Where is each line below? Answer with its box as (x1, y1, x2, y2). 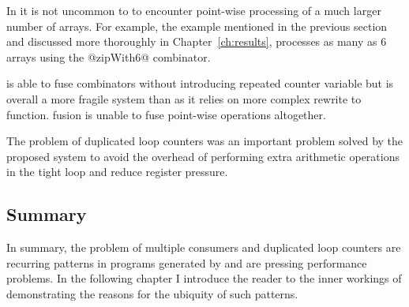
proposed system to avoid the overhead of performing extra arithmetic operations (6, 148, 400, 164)
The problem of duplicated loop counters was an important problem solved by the (6, 133, 403, 149)
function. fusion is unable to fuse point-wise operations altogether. (6, 106, 326, 122)
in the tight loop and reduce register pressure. (6, 163, 228, 180)
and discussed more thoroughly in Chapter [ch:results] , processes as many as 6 (6, 33, 387, 50)
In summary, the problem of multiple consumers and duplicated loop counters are (6, 239, 401, 256)
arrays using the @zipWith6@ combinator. (6, 48, 211, 65)
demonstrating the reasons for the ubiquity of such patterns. (6, 285, 298, 301)
